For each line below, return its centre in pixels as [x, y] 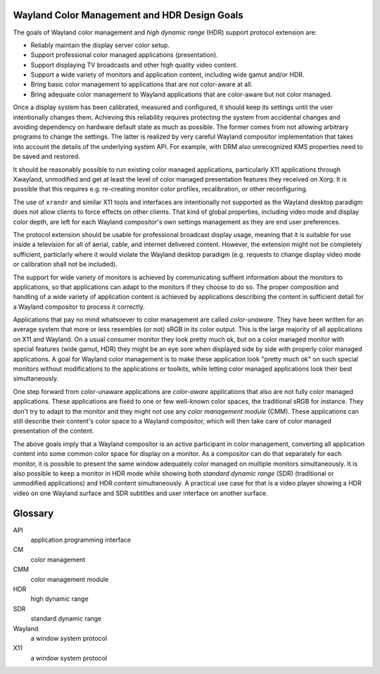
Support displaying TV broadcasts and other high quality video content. [134, 65]
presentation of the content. [53, 431]
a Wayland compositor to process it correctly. [79, 307]
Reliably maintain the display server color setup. [100, 45]
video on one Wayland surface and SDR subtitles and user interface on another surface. [140, 493]
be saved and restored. [46, 157]
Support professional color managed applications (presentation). [124, 55]
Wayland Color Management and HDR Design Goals [128, 15]
